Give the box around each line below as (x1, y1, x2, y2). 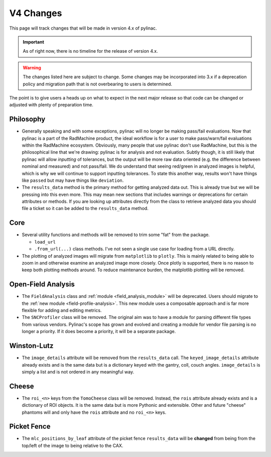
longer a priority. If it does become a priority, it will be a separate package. (22, 328, 176, 334)
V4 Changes (9, 8, 62, 19)
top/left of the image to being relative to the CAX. (22, 442, 123, 448)
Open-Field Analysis (9, 280, 75, 289)
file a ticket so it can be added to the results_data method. (22, 205, 149, 211)
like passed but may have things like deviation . (22, 177, 124, 183)
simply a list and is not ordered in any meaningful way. (22, 369, 134, 375)
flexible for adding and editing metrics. (22, 307, 102, 313)
